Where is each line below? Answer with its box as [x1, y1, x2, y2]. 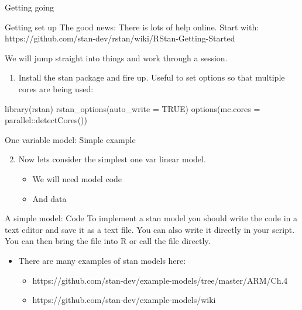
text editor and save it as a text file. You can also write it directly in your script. [5, 223, 295, 235]
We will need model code [32, 172, 122, 184]
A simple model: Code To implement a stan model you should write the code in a [5, 212, 297, 224]
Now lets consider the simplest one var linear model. [18, 153, 206, 165]
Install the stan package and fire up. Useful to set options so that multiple [18, 71, 285, 83]
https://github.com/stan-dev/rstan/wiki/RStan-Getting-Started [5, 32, 235, 44]
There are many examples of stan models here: [18, 254, 186, 266]
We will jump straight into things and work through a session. [5, 51, 228, 64]
